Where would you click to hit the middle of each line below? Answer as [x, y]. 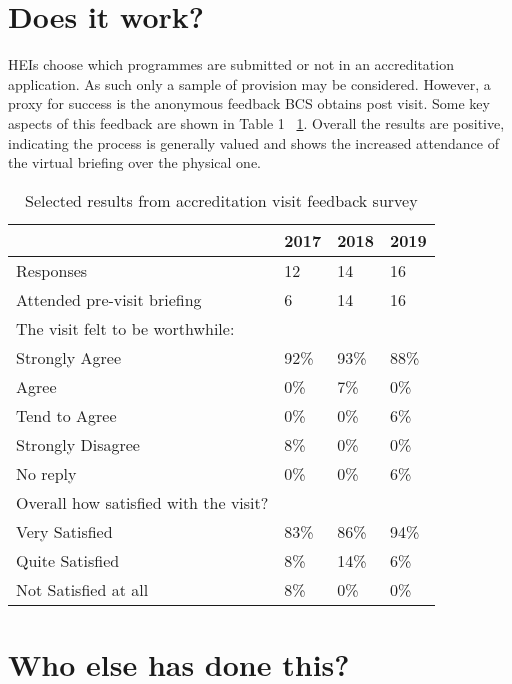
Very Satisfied [64, 531]
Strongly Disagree [78, 444]
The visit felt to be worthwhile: [125, 328]
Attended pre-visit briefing [109, 299]
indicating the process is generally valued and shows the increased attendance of [253, 142]
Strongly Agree [68, 357]
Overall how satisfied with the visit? [142, 502]
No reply [46, 473]
